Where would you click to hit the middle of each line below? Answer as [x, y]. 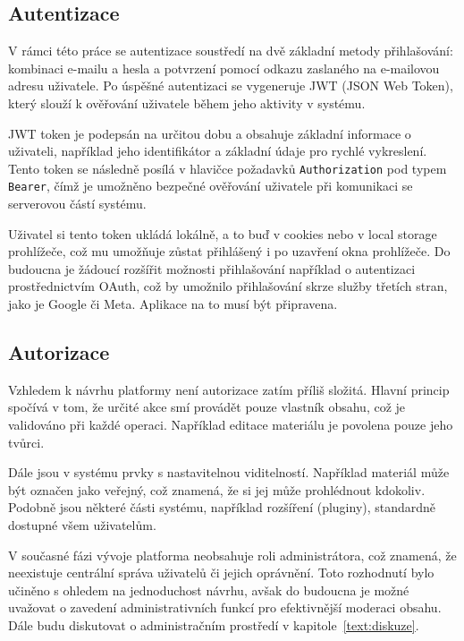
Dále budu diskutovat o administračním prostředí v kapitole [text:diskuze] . [214, 624]
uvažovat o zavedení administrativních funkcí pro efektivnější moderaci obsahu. [225, 607]
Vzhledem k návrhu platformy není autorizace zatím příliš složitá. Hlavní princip [229, 389]
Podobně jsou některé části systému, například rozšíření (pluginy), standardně [222, 507]
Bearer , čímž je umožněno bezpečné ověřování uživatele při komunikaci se [211, 186]
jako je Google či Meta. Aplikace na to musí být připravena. [173, 304]
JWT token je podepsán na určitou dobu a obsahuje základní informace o [210, 133]
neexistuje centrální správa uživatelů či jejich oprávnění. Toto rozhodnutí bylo [221, 573]
